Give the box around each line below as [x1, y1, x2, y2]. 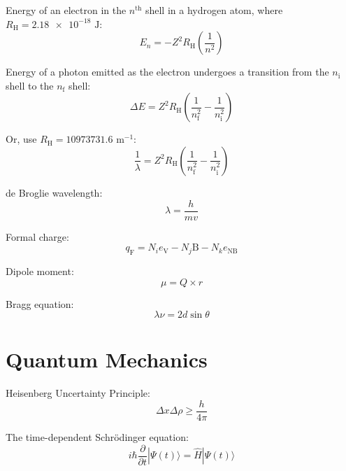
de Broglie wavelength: [6, 185, 103, 199]
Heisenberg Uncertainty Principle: [6, 386, 150, 400]
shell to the [6, 78, 54, 92]
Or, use [6, 132, 37, 146]
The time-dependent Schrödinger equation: [6, 429, 189, 444]
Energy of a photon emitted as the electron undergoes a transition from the [6, 64, 329, 79]
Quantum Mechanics [6, 345, 208, 374]
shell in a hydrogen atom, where [145, 3, 283, 17]
